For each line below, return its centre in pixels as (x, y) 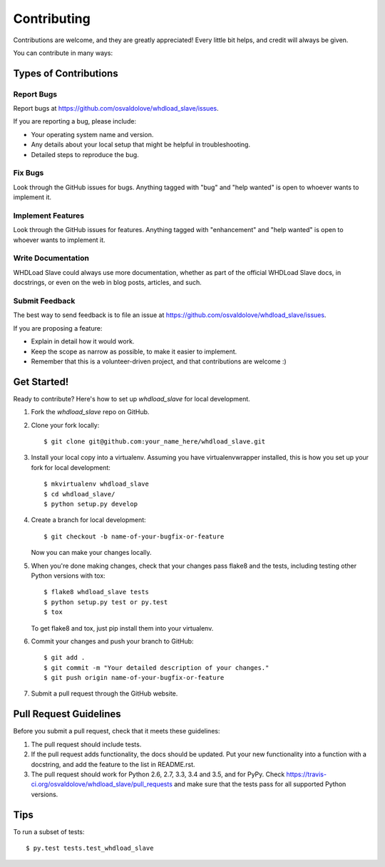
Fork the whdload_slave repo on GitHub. (90, 412)
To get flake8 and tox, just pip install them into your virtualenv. (122, 628)
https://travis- (307, 774)
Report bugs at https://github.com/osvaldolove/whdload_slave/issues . (116, 109)
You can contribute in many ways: (63, 53)
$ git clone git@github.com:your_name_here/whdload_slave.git (155, 442)
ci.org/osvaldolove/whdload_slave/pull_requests (102, 784)
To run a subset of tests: (49, 831)
